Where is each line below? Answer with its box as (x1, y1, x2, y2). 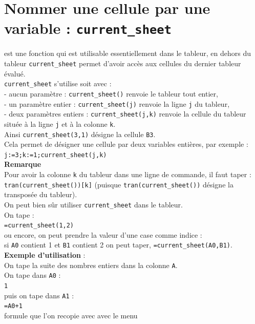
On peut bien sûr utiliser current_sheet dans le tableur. (4, 199, 183, 209)
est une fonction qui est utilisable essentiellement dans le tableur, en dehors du (4, 48, 251, 59)
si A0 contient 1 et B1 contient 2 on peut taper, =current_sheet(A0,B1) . (4, 239, 232, 250)
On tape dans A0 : (4, 270, 61, 280)
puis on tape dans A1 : (4, 290, 74, 300)
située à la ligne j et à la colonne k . (4, 118, 116, 129)
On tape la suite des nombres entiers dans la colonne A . (4, 259, 178, 270)
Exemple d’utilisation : (4, 250, 86, 260)
